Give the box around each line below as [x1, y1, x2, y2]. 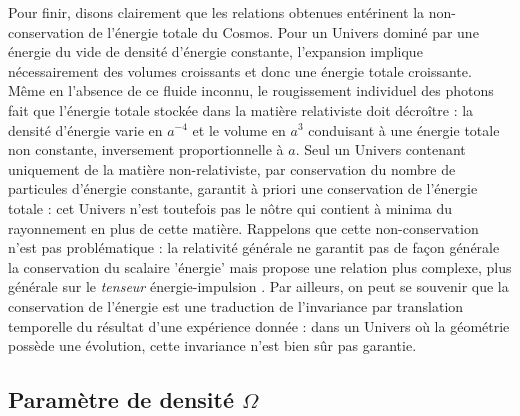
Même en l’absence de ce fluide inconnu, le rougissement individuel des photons [8, 80, 494, 101]
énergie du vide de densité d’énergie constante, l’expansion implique [8, 41, 423, 62]
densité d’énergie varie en [8, 119, 163, 140]
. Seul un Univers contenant [295, 139, 466, 160]
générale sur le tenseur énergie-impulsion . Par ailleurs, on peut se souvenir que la [8, 276, 509, 297]
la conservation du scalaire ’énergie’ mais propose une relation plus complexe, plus [8, 256, 512, 277]
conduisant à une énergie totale [308, 119, 500, 140]
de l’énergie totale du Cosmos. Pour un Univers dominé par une [88, 21, 479, 42]
